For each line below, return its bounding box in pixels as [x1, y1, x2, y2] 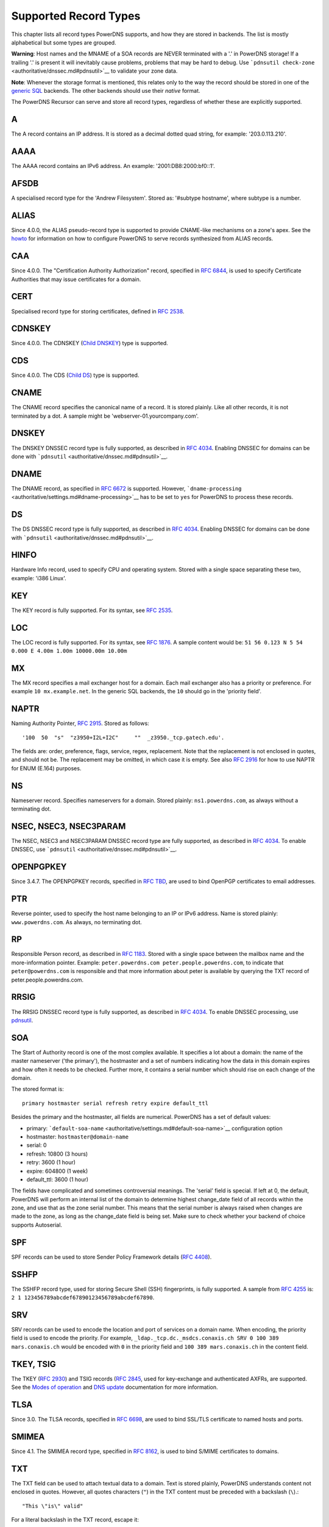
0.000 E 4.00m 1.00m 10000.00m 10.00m [11, 647, 127, 654]
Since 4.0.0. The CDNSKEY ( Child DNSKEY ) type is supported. [11, 340, 169, 347]
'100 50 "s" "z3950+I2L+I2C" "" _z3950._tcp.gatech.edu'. [22, 734, 225, 741]
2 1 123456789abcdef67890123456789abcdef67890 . [11, 1294, 155, 1301]
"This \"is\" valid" [22, 1503, 83, 1509]
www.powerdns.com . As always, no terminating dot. [11, 918, 143, 925]
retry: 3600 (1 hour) [26, 1159, 76, 1166]
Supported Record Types [11, 9, 141, 23]
